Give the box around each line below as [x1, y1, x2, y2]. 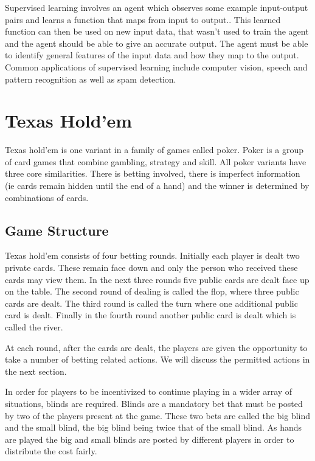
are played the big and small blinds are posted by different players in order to [5, 432, 294, 445]
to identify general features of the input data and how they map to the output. [5, 49, 299, 61]
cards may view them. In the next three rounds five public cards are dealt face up [5, 273, 310, 285]
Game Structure [5, 220, 109, 239]
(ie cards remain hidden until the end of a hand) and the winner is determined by [5, 179, 310, 192]
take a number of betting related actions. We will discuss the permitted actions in [5, 353, 310, 366]
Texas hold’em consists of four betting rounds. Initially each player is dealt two [5, 249, 300, 262]
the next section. [5, 364, 67, 377]
